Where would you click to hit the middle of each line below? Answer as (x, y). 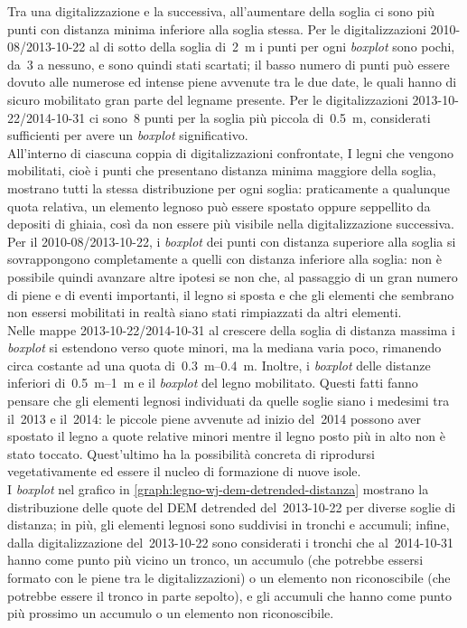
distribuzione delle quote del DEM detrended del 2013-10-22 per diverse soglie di (232, 506)
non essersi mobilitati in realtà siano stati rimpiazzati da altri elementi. (205, 312)
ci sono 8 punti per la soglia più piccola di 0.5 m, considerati (260, 117)
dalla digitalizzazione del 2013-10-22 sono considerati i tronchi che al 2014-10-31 (231, 542)
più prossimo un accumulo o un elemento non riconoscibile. (171, 613)
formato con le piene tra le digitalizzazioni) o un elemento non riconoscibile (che (229, 577)
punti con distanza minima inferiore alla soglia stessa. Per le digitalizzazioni (217, 28)
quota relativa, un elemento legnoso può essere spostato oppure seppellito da (219, 206)
